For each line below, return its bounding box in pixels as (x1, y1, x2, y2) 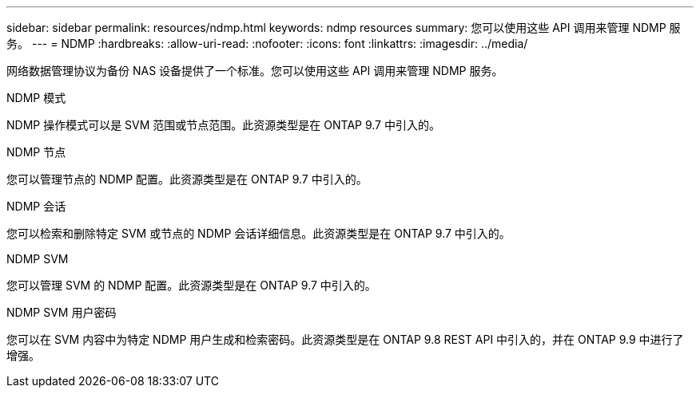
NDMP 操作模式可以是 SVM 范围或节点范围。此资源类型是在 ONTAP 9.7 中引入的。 (6, 118, 440, 132)
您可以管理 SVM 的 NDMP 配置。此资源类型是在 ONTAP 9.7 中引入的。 (6, 278, 376, 292)
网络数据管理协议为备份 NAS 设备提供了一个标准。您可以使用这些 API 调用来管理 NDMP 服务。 (6, 64, 503, 77)
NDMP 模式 (6, 91, 66, 104)
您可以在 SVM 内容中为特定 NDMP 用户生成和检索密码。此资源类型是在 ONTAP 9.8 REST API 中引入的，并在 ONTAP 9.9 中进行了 (6, 333, 684, 346)
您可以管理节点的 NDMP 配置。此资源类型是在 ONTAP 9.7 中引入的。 (6, 172, 368, 186)
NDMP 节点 (6, 145, 66, 159)
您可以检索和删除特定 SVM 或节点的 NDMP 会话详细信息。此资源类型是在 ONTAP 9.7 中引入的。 (6, 227, 511, 240)
